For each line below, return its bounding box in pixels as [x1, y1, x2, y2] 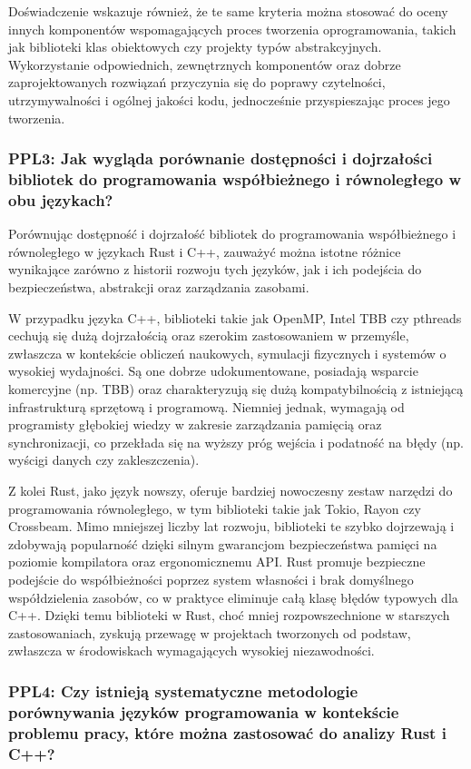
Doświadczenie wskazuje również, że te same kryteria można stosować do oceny [8, 2, 448, 20]
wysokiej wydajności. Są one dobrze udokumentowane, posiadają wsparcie [8, 361, 418, 380]
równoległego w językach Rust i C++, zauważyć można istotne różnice [8, 242, 401, 261]
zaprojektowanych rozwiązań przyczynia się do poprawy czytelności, [8, 73, 386, 92]
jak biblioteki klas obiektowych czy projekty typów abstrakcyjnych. [8, 37, 382, 56]
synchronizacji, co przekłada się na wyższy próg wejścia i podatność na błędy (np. [8, 432, 464, 451]
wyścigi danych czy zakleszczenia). [8, 450, 200, 469]
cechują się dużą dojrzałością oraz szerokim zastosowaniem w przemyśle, [8, 326, 409, 345]
